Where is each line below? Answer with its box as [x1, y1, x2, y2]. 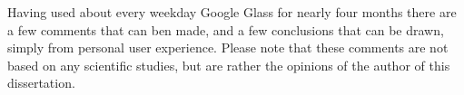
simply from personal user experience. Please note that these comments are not [7, 38, 449, 57]
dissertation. [7, 73, 75, 92]
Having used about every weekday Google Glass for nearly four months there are [7, 3, 457, 21]
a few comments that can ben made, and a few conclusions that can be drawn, [7, 20, 444, 39]
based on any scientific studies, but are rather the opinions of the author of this [7, 55, 450, 74]
